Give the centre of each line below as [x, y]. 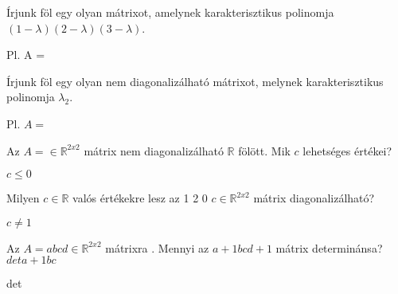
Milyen [23, 198]
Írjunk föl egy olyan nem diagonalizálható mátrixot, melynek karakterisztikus [195, 81]
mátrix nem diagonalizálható [154, 150]
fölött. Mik [264, 150]
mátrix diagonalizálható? [314, 198]
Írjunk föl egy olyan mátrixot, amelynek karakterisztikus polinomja [170, 12]
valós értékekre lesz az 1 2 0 [140, 198]
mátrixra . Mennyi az [157, 247]
